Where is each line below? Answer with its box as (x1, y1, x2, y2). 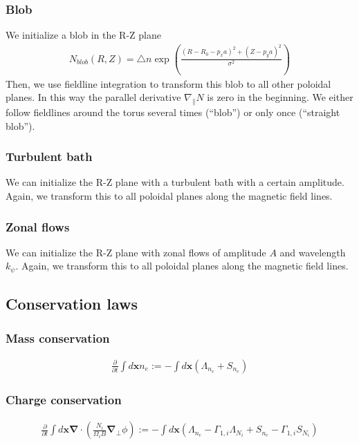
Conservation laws (6, 293, 138, 314)
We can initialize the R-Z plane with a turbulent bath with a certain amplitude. (6, 175, 344, 189)
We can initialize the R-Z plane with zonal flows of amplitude (6, 245, 266, 259)
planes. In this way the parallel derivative (6, 90, 181, 104)
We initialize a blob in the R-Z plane (6, 28, 161, 42)
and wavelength (279, 245, 346, 259)
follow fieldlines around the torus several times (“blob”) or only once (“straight (6, 105, 340, 120)
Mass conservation (6, 329, 110, 346)
